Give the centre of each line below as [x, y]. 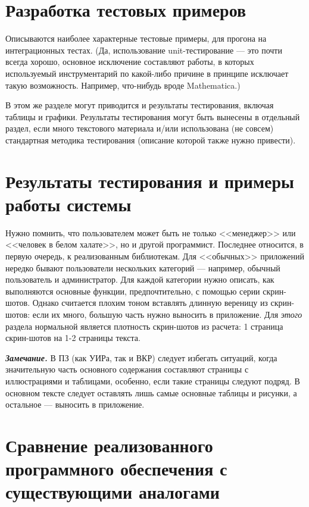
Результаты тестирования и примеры [150, 181]
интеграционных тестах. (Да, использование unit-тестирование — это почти [144, 50]
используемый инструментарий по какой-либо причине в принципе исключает [147, 73]
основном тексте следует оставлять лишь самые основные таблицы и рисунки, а [151, 392]
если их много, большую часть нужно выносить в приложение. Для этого [167, 314]
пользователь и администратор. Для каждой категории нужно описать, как [140, 279]
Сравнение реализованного [109, 445]
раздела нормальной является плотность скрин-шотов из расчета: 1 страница [144, 326]
